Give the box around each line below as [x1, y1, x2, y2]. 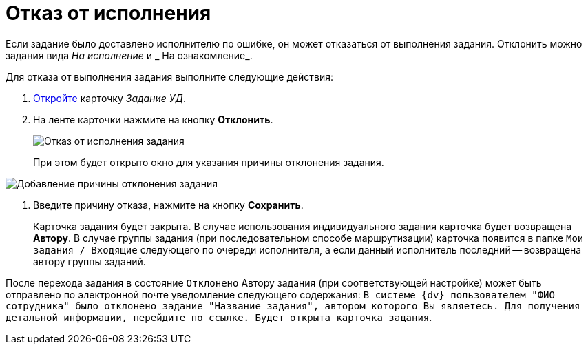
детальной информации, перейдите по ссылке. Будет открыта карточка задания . [6, 311, 432, 323]
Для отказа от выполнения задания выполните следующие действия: [6, 70, 333, 83]
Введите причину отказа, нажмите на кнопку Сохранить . [33, 198, 304, 211]
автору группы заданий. [33, 255, 146, 267]
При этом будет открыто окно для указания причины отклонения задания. [33, 156, 384, 168]
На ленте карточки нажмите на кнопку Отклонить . [33, 113, 273, 125]
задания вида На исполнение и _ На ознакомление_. [6, 49, 253, 61]
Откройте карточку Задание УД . [33, 92, 187, 104]
